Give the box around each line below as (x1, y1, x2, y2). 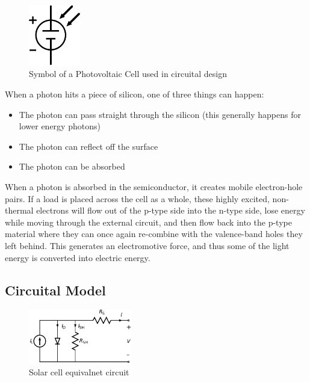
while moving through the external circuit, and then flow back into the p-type (5, 215, 292, 228)
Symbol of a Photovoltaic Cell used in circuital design (29, 67, 228, 80)
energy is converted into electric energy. (5, 251, 150, 263)
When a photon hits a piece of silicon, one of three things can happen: (5, 88, 264, 100)
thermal (5, 204, 34, 217)
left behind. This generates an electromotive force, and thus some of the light (5, 239, 290, 251)
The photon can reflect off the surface (19, 140, 158, 152)
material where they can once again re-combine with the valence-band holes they (5, 227, 303, 240)
